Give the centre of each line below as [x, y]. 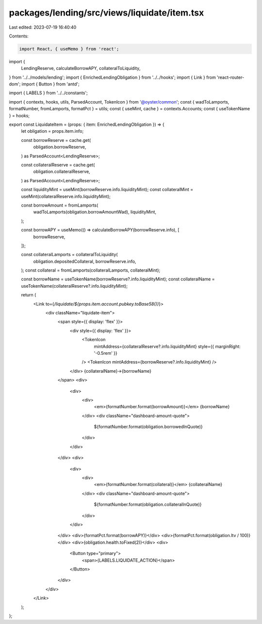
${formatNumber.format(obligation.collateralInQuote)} [148, 504]
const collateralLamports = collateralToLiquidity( [70, 255]
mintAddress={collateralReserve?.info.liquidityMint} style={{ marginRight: [167, 346]
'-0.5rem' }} [106, 353]
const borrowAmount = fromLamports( [60, 205]
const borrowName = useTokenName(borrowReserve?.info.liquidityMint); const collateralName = [118, 279]
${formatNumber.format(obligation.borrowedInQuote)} [148, 427]
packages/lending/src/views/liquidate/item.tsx [106, 13]
